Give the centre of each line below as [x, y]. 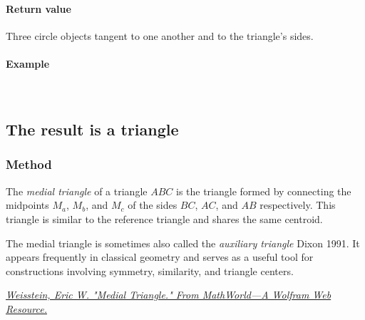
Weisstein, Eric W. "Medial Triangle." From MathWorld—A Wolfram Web [169, 295]
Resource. [26, 308]
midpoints [27, 205]
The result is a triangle [92, 129]
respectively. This [298, 205]
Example [28, 63]
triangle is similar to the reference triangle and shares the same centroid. [164, 218]
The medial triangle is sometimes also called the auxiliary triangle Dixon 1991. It [183, 243]
